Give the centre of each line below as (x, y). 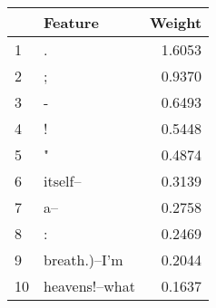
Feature (71, 22)
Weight (176, 22)
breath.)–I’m (83, 260)
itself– (63, 181)
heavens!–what (89, 286)
